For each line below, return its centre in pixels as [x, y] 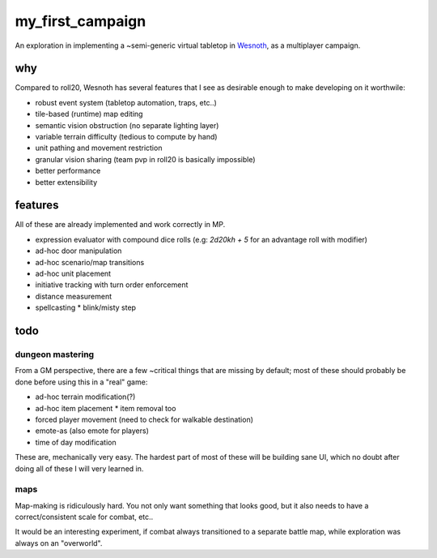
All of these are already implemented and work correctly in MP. [120, 225]
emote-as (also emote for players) [92, 431]
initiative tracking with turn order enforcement [112, 285]
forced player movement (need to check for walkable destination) [144, 419]
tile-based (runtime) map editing [89, 114]
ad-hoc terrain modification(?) [85, 397]
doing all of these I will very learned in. [79, 468]
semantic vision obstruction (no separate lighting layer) [127, 125]
